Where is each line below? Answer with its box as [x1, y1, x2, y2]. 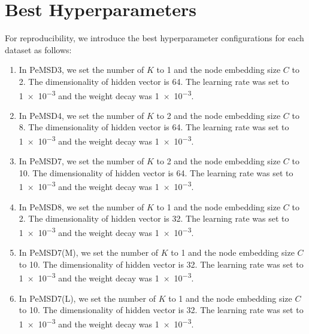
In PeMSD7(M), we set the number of [19, 246, 159, 259]
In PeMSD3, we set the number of [19, 63, 144, 76]
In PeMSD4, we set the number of [19, 109, 144, 121]
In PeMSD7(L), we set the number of [19, 292, 156, 304]
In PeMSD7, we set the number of [19, 155, 144, 167]
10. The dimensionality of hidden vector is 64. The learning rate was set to [19, 166, 293, 179]
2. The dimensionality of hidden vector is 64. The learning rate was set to [19, 75, 289, 87]
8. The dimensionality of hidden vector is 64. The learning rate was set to [19, 121, 289, 133]
